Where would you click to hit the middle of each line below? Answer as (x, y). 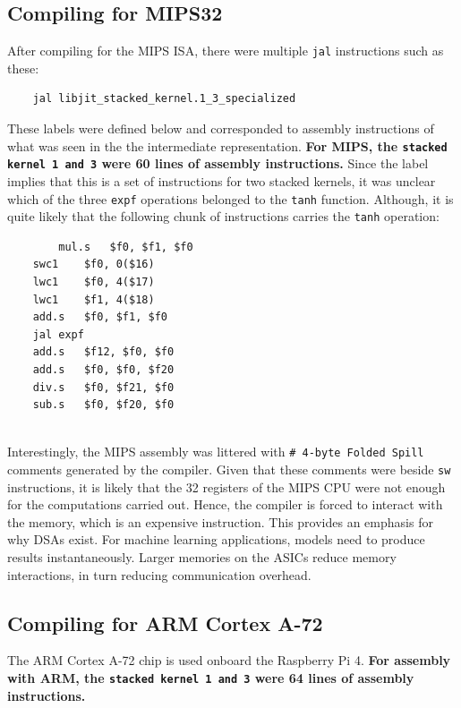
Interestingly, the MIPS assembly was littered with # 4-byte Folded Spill (216, 452)
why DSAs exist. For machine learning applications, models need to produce (216, 539)
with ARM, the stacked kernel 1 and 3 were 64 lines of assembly (211, 678)
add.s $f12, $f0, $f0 (103, 352)
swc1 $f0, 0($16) (94, 264)
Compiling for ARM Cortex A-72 (165, 623)
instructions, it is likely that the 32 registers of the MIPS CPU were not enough (226, 486)
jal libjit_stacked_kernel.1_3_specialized (164, 99)
